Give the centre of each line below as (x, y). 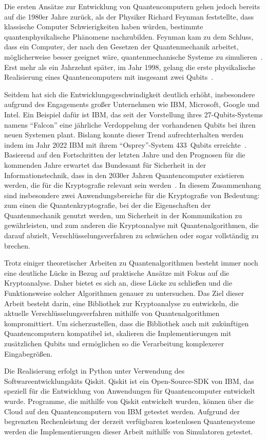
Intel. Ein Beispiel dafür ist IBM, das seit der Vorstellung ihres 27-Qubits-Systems (133, 114)
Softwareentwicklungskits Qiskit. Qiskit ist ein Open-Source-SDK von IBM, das (129, 381)
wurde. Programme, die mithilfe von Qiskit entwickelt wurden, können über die (129, 401)
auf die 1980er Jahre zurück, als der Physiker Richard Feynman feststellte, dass (129, 16)
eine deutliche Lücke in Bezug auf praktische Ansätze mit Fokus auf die (117, 272)
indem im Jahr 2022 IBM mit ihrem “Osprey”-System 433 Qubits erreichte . (125, 144)
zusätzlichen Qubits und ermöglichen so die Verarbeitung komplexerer (114, 343)
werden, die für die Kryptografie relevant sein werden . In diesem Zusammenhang (133, 185)
